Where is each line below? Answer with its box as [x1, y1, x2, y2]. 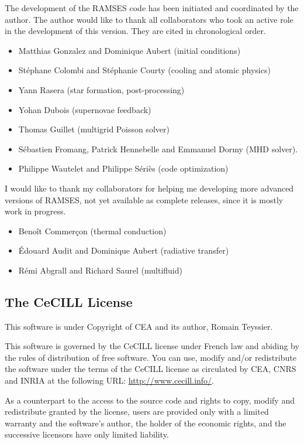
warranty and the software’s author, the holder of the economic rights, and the [5, 416, 286, 429]
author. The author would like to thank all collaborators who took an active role [5, 13, 293, 25]
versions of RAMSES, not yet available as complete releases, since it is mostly [5, 193, 284, 206]
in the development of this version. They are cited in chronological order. [5, 25, 266, 37]
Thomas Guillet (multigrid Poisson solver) [18, 123, 170, 135]
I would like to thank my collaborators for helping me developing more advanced [5, 182, 294, 194]
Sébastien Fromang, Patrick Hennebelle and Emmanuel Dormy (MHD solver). [18, 142, 298, 155]
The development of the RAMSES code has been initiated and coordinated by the [5, 2, 299, 13]
